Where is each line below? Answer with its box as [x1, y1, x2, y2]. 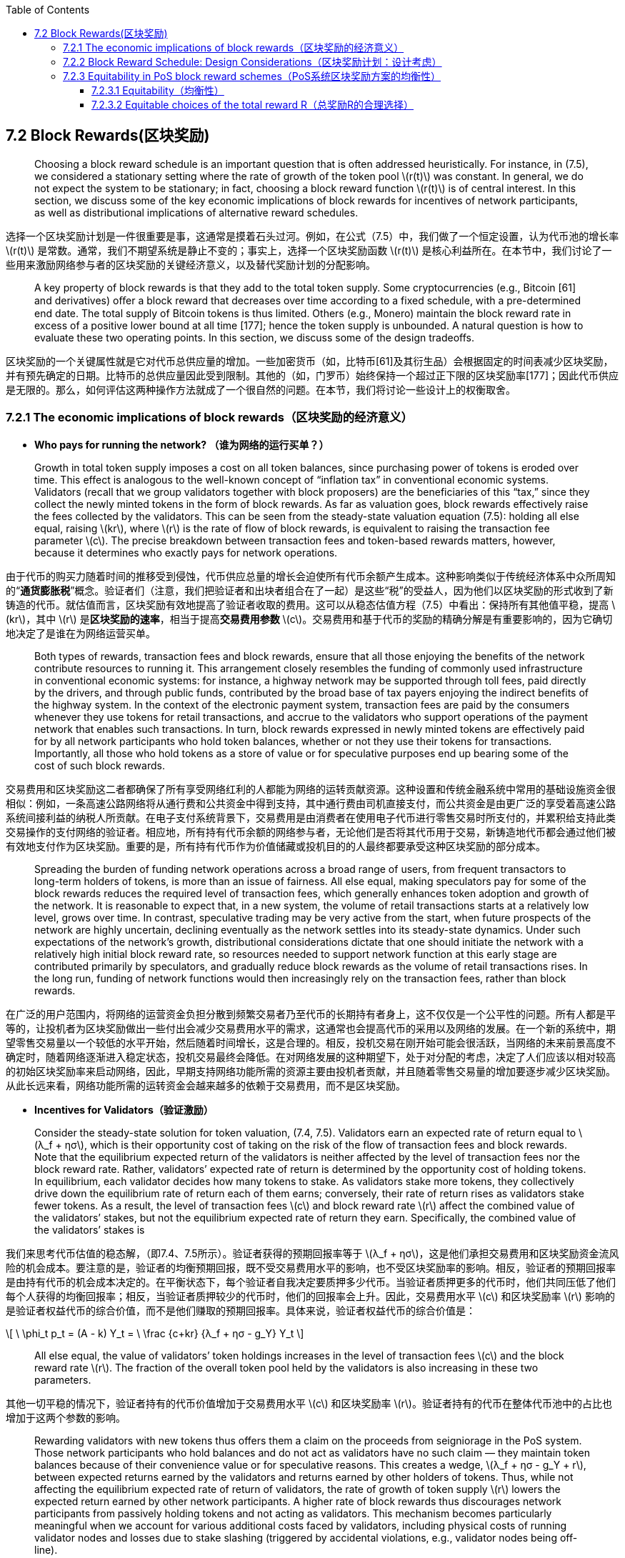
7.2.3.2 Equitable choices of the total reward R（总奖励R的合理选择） [91, 99, 414, 111]
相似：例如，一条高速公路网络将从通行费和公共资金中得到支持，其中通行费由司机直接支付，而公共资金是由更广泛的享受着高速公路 [6, 797, 616, 809]
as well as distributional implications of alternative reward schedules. [34, 206, 359, 219]
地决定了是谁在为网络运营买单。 [6, 626, 156, 639]
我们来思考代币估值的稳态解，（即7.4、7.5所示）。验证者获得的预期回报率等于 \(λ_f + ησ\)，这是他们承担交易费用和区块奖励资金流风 [6, 1247, 619, 1259]
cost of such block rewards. [34, 759, 165, 771]
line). [34, 1543, 58, 1556]
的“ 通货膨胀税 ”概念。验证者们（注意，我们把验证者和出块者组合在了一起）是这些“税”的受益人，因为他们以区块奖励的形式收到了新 [6, 584, 614, 596]
